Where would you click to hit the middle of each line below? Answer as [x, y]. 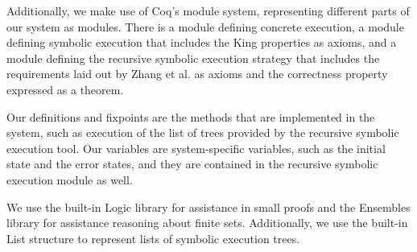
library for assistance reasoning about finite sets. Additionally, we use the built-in [207, 223]
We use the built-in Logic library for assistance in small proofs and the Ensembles [208, 207]
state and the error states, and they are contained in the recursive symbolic [192, 164]
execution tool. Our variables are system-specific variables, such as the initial [196, 148]
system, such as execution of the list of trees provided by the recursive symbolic [203, 132]
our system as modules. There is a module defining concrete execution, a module [205, 26]
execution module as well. [70, 179]
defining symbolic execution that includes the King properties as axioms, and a [202, 42]
